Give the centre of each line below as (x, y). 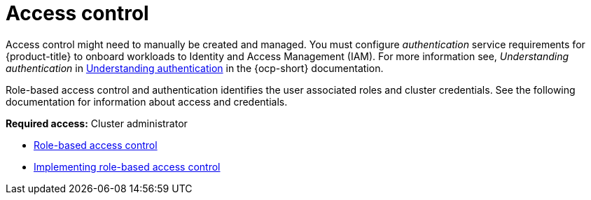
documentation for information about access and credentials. (147, 101)
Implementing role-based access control (127, 166)
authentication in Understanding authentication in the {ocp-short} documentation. (195, 68)
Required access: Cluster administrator (97, 123)
